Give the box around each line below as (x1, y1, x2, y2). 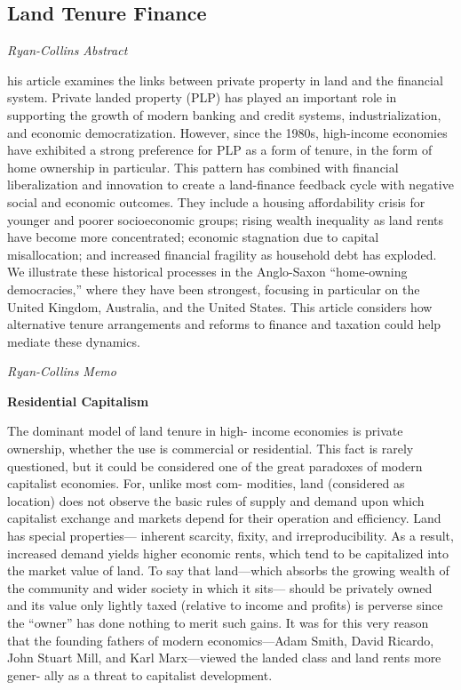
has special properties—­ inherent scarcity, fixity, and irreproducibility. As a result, (7, 526, 454, 545)
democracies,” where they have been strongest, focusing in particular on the (7, 279, 420, 298)
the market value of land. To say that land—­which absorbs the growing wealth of (7, 561, 449, 580)
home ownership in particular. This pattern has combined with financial (7, 157, 399, 176)
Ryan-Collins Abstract (7, 41, 128, 60)
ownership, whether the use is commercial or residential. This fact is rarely (7, 439, 414, 458)
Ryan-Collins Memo (7, 362, 116, 381)
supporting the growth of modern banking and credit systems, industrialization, (7, 105, 441, 124)
